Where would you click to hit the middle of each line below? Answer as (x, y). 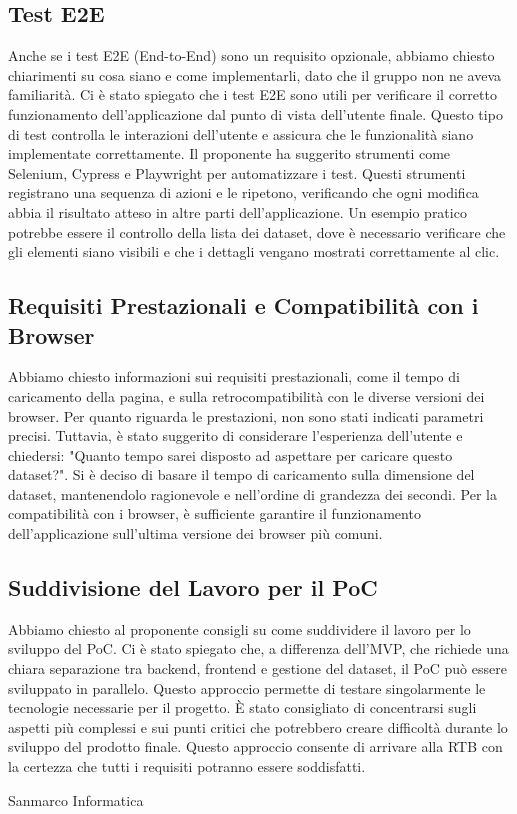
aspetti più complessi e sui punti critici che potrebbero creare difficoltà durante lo (258, 726)
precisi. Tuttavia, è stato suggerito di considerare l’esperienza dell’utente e (235, 435)
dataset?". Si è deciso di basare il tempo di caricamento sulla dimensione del (241, 474)
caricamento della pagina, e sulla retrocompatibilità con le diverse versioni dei (246, 395)
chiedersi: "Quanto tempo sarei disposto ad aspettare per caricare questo (230, 454)
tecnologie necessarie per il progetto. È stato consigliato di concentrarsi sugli (242, 707)
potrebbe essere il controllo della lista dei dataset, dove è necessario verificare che (257, 231)
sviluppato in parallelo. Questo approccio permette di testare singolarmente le (247, 687)
